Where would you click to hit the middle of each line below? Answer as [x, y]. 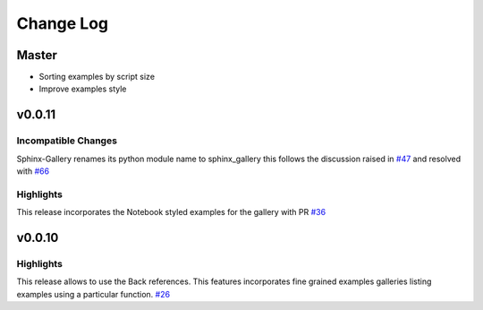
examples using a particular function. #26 [93, 294]
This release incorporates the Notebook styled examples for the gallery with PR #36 [171, 212]
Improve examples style [83, 89]
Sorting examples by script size [97, 77]
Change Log [63, 23]
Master [37, 55]
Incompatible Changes [67, 141]
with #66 [33, 171]
